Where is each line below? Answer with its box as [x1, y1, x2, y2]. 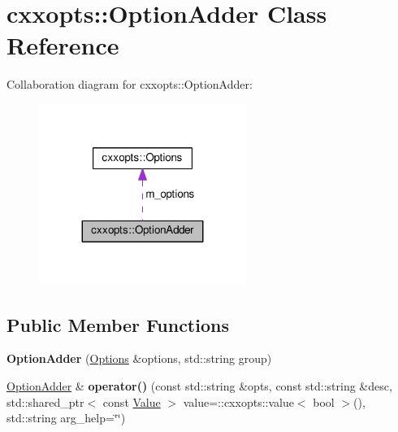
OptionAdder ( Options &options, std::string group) [6, 350, 272, 367]
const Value [102, 393, 161, 410]
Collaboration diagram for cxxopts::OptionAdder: [6, 76, 253, 93]
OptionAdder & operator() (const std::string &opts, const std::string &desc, [6, 377, 392, 394]
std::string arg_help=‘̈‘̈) [6, 409, 126, 426]
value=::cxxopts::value [183, 393, 294, 410]
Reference [6, 28, 119, 62]
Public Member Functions [6, 312, 229, 337]
